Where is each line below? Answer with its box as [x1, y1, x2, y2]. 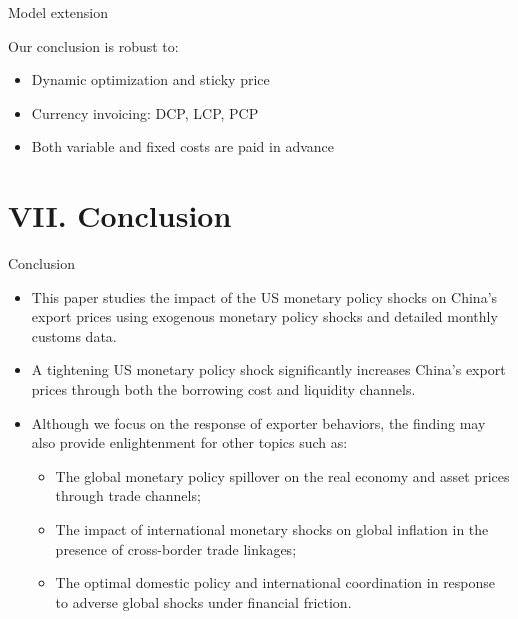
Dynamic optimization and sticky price [31, 69, 270, 90]
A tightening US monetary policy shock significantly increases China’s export [31, 359, 506, 380]
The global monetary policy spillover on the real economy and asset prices [55, 465, 510, 486]
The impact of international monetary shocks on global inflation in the [55, 519, 489, 540]
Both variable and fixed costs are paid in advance [31, 136, 334, 157]
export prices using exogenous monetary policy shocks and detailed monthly [31, 306, 498, 327]
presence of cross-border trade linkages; [55, 538, 297, 559]
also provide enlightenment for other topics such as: [31, 432, 348, 453]
